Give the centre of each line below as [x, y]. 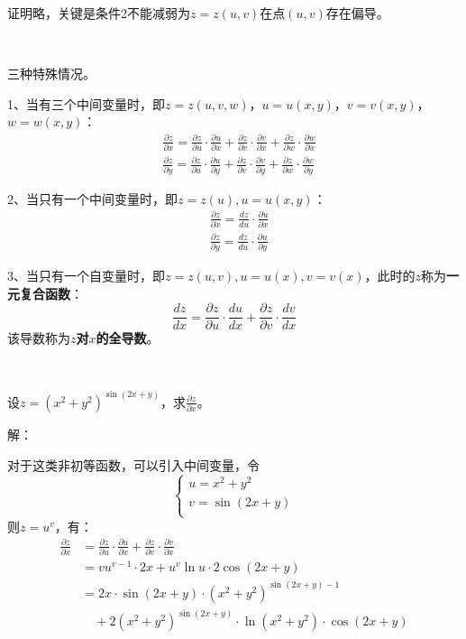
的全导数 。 [128, 338]
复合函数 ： [51, 293]
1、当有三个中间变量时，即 [86, 103]
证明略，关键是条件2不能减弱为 [99, 13]
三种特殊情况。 [51, 74]
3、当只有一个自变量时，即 [86, 275]
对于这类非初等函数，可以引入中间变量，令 [133, 464]
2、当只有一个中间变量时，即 [92, 198]
